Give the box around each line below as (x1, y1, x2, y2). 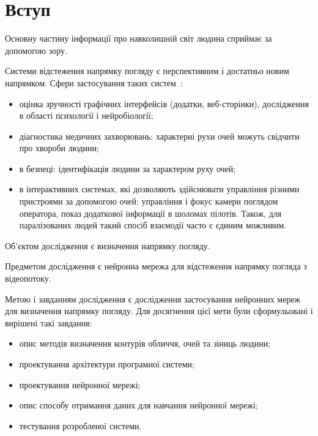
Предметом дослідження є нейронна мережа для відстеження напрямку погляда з (5, 260, 307, 272)
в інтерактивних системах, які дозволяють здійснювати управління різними (19, 182, 300, 195)
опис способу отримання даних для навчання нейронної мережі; (19, 399, 258, 412)
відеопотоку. (5, 272, 51, 285)
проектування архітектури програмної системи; (19, 358, 194, 370)
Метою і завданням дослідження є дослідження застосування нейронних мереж (5, 292, 301, 305)
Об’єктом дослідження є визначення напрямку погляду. (5, 239, 210, 252)
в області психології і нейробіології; (19, 109, 153, 122)
